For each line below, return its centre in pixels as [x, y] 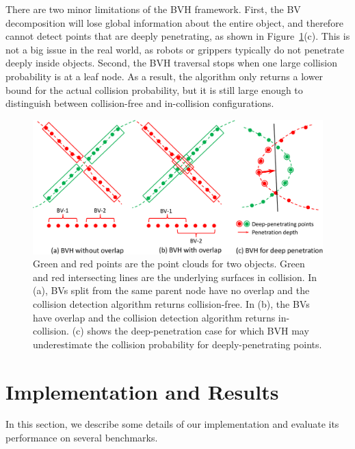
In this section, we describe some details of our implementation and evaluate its [172, 424]
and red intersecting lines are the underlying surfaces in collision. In [175, 277]
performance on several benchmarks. [82, 438]
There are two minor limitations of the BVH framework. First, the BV [153, 9]
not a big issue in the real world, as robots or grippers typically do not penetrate [175, 49]
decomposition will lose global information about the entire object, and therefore [174, 22]
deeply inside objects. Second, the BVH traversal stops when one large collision [171, 63]
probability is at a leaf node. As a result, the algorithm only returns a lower [165, 76]
